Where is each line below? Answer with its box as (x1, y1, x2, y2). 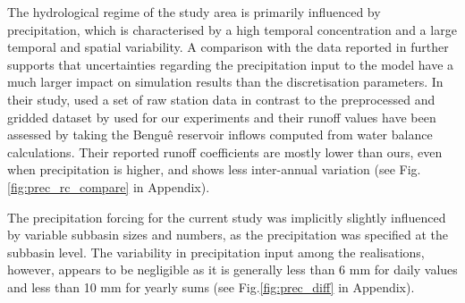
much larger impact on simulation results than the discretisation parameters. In (7, 72, 444, 91)
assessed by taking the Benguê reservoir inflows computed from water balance (7, 125, 433, 144)
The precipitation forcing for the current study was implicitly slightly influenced (7, 207, 446, 226)
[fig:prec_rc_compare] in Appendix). (7, 177, 210, 196)
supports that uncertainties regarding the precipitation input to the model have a (7, 55, 454, 73)
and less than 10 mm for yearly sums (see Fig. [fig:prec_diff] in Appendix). (7, 277, 415, 296)
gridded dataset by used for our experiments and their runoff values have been (7, 107, 436, 126)
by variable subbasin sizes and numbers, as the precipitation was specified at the (7, 225, 449, 244)
